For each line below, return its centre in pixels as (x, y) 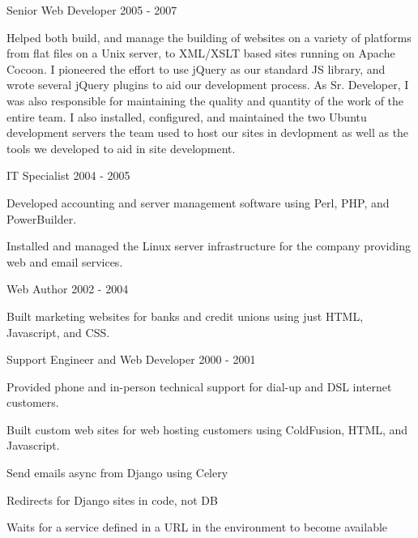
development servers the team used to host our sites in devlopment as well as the (208, 132)
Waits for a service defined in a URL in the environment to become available (197, 527)
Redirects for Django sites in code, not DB (112, 500)
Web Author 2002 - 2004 (68, 289)
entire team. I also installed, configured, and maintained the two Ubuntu (187, 116)
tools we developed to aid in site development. (121, 148)
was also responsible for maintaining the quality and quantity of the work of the (205, 100)
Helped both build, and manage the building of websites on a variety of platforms (209, 37)
